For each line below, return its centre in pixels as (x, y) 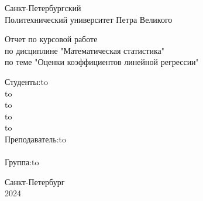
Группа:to (22, 162)
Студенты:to (26, 81)
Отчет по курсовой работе (51, 39)
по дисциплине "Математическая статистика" (85, 50)
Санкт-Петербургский (43, 8)
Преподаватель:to (36, 139)
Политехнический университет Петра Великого (89, 19)
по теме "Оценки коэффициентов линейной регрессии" (102, 62)
